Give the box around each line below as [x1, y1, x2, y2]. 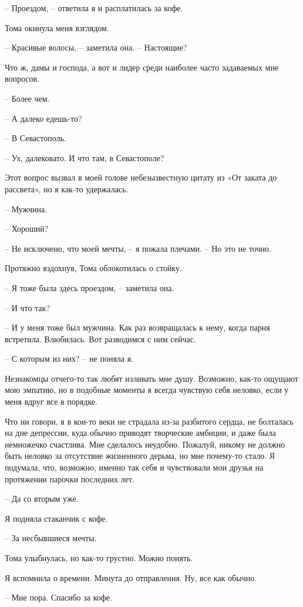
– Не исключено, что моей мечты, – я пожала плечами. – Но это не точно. [5, 242, 271, 254]
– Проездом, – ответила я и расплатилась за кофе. [5, 2, 183, 14]
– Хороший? [5, 222, 49, 235]
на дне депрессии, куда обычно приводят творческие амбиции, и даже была [5, 426, 276, 439]
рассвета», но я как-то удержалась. [5, 182, 129, 195]
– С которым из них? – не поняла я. [5, 352, 134, 365]
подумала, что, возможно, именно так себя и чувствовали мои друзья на [5, 461, 264, 473]
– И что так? [5, 301, 50, 313]
